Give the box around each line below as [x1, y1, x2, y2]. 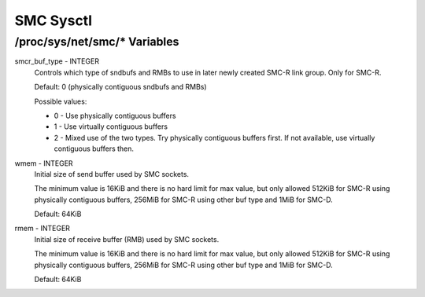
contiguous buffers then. [54, 144, 134, 153]
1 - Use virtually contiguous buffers [54, 122, 168, 131]
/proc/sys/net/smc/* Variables [14, 35, 179, 49]
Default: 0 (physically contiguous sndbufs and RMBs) [34, 82, 208, 92]
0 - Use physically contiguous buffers [54, 111, 176, 120]
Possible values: [34, 97, 87, 106]
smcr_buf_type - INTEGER [14, 57, 100, 66]
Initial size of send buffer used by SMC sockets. [34, 169, 189, 178]
